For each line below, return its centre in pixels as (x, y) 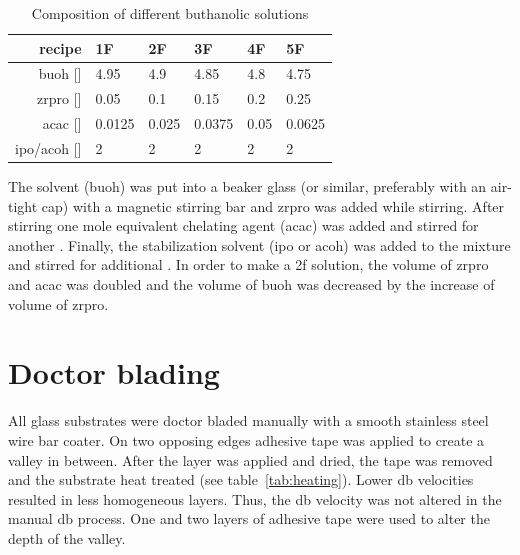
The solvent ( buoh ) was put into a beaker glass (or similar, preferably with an (247, 186)
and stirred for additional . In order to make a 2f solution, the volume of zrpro (248, 264)
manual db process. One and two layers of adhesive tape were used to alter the (249, 518)
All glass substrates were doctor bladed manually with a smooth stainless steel (248, 420)
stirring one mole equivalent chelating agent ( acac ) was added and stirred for (243, 225)
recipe (60, 47)
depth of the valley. (67, 537)
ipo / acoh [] (48, 147)
